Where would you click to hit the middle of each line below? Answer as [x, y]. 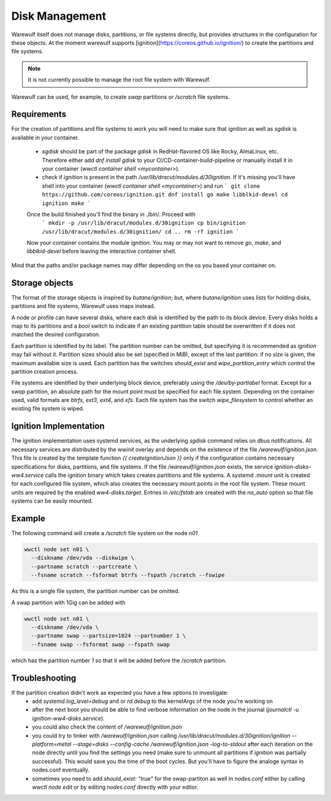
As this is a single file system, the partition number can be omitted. [96, 591]
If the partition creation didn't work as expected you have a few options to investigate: [120, 692]
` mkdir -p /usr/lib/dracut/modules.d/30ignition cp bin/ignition [144, 223]
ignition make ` [67, 203]
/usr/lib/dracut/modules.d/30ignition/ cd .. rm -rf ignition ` [141, 231]
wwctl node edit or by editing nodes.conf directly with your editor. [115, 787]
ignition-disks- [293, 466]
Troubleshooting [44, 678]
